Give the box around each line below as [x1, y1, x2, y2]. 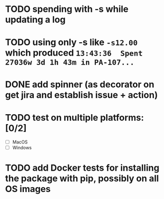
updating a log [5, 14, 66, 25]
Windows [12, 144, 32, 150]
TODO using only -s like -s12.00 [5, 37, 138, 48]
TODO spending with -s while [5, 3, 129, 15]
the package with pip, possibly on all [5, 173, 159, 184]
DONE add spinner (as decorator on [5, 78, 155, 90]
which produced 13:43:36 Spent [5, 47, 143, 59]
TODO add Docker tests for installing [5, 162, 160, 173]
